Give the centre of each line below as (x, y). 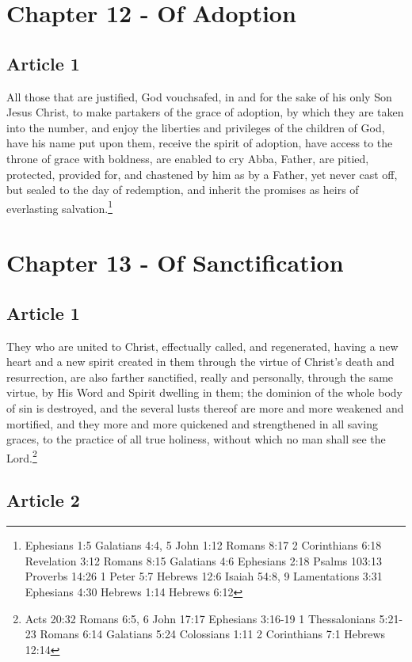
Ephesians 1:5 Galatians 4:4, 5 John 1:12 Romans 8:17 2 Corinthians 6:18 (203, 545)
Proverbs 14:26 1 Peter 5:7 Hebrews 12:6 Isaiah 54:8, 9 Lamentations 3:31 (204, 576)
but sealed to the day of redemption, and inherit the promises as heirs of (183, 190)
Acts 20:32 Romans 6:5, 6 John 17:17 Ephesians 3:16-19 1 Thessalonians (200, 618)
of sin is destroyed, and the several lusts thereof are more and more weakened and (205, 407)
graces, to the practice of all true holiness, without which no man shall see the (196, 439)
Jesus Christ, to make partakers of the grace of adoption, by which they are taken (205, 112)
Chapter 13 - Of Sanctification (175, 263)
